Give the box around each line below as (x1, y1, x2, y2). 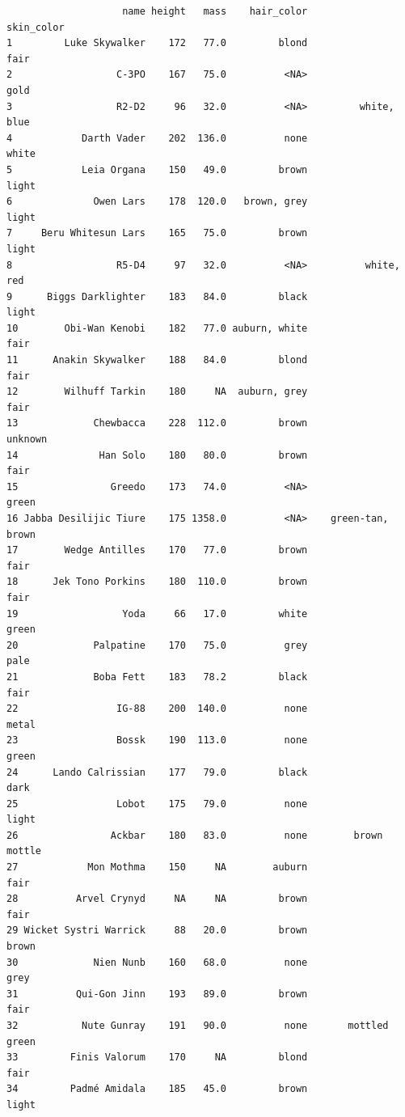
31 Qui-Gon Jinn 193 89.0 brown (6, 988, 308, 1000)
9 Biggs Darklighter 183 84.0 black (6, 290, 308, 303)
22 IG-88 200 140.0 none (6, 703, 308, 715)
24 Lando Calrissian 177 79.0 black (6, 766, 308, 778)
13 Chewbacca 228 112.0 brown (6, 417, 308, 429)
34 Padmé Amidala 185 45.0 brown (6, 1083, 308, 1095)
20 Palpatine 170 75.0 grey (6, 639, 308, 651)
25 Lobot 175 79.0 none (6, 798, 308, 810)
